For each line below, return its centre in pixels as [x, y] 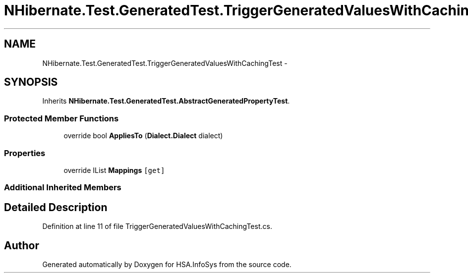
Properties [25, 153]
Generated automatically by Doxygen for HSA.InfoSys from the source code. [167, 264]
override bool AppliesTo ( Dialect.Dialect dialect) [143, 136]
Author [22, 245]
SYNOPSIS [31, 82]
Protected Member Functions [61, 118]
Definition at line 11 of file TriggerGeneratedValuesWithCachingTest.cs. [157, 226]
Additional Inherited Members [63, 188]
